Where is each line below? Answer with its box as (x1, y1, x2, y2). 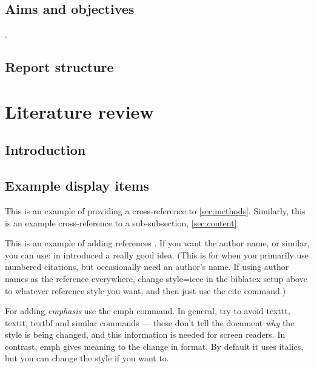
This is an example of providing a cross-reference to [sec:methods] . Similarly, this (5, 204, 306, 217)
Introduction (5, 140, 86, 159)
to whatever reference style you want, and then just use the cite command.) (5, 284, 286, 297)
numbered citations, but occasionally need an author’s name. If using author (5, 260, 289, 273)
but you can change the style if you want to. (5, 352, 169, 364)
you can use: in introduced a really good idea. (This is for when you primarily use (5, 248, 309, 261)
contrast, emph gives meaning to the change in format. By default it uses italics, (5, 340, 304, 352)
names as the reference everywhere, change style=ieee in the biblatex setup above (5, 272, 307, 284)
